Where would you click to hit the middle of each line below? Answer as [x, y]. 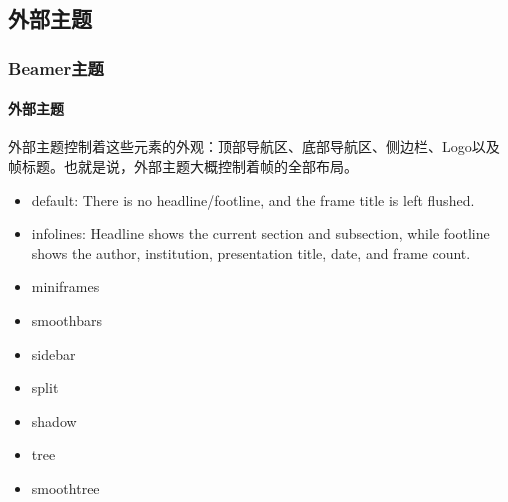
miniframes [65, 286]
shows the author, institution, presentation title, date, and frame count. [251, 252]
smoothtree [65, 487]
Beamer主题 [56, 67]
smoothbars [66, 319]
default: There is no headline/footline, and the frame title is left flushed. [253, 199]
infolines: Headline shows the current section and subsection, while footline [260, 233]
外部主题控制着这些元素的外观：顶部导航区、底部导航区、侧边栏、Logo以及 [254, 146]
